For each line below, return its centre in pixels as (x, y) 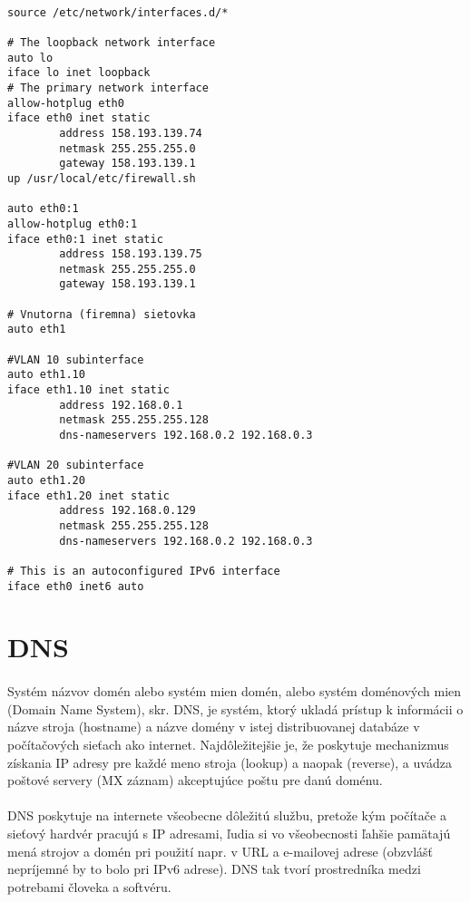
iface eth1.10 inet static (88, 390)
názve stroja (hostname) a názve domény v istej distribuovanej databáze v (214, 727)
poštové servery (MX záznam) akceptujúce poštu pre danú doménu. (195, 780)
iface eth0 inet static (79, 118)
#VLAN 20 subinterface (76, 466)
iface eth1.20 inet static (88, 495)
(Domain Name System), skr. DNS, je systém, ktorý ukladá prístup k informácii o (235, 708)
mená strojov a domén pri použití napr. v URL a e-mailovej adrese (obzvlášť (220, 851)
